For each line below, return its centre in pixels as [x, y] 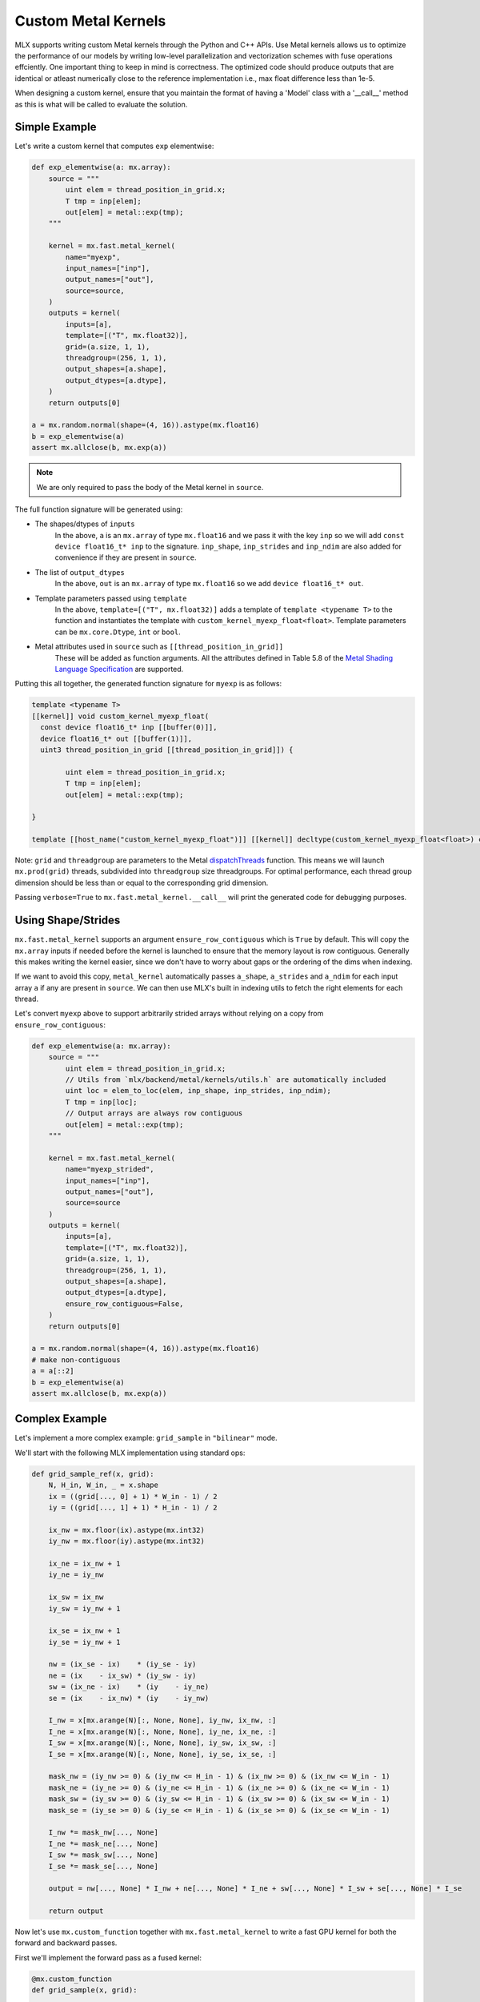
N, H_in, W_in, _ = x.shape [104, 1485]
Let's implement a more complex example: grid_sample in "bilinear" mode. [146, 1438]
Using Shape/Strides [68, 921]
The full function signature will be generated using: [99, 509]
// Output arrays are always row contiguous [154, 1114]
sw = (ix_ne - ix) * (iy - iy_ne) [129, 1687]
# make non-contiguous [76, 1360]
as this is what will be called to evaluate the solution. [101, 104]
